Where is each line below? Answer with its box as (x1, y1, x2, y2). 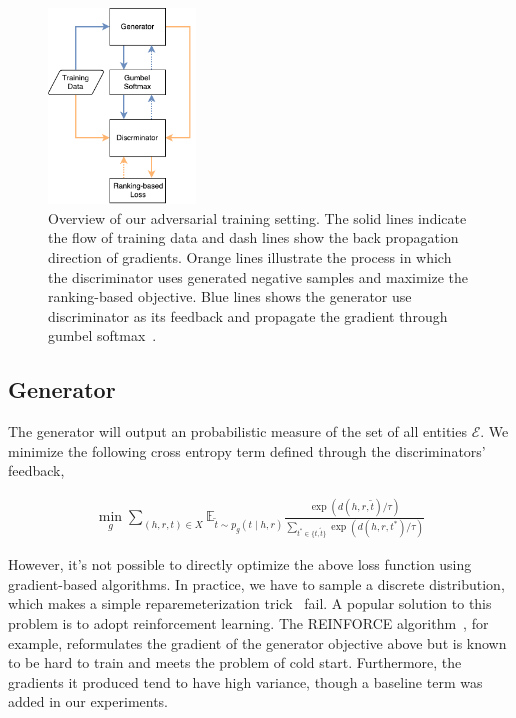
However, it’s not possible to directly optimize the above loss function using (8, 554, 472, 575)
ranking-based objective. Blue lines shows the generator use (48, 286, 412, 307)
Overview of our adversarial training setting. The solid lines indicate (48, 207, 467, 228)
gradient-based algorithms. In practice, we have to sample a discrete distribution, (8, 573, 505, 594)
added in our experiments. (8, 691, 169, 712)
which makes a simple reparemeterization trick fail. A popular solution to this (8, 593, 492, 614)
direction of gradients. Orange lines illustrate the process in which (48, 246, 452, 267)
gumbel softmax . (48, 325, 157, 346)
